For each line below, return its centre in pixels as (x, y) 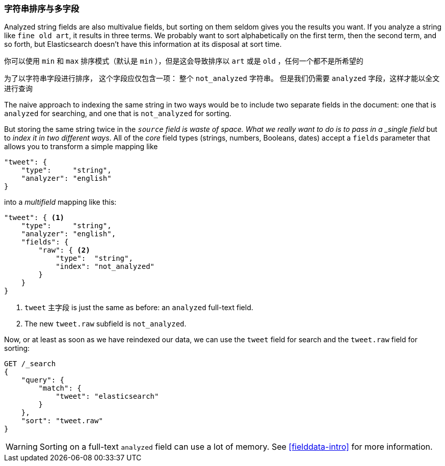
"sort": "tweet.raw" (62, 421)
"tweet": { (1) (34, 218)
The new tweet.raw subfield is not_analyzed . (106, 324)
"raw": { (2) (64, 250)
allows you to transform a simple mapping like (81, 147)
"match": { (60, 388)
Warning (22, 447)
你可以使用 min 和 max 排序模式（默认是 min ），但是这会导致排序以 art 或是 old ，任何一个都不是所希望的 (184, 61)
